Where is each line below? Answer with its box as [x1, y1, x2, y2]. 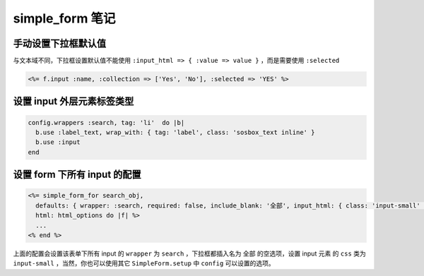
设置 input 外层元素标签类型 [13, 95, 134, 107]
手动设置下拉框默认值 [13, 37, 106, 49]
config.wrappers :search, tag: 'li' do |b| [28, 119, 185, 126]
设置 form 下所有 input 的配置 [13, 169, 141, 181]
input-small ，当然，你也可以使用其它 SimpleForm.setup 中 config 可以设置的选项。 [13, 259, 275, 268]
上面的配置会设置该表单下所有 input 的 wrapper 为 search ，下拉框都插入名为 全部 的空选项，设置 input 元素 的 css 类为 [13, 249, 367, 258]
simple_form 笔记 [13, 11, 116, 26]
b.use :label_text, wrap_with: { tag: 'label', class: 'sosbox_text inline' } [35, 128, 315, 137]
